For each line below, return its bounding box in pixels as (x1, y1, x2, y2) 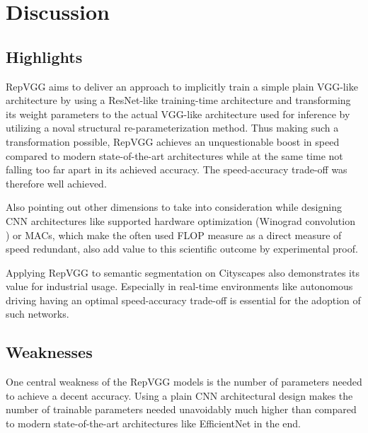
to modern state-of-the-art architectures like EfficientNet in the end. (6, 416, 301, 431)
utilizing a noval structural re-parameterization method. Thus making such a (6, 120, 339, 135)
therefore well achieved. (6, 175, 107, 190)
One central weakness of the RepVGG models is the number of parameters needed (6, 374, 362, 389)
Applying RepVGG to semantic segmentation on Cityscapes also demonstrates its (6, 265, 360, 279)
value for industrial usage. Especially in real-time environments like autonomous (6, 279, 353, 294)
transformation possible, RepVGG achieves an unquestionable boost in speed (6, 134, 340, 149)
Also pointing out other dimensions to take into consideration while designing (6, 200, 342, 214)
